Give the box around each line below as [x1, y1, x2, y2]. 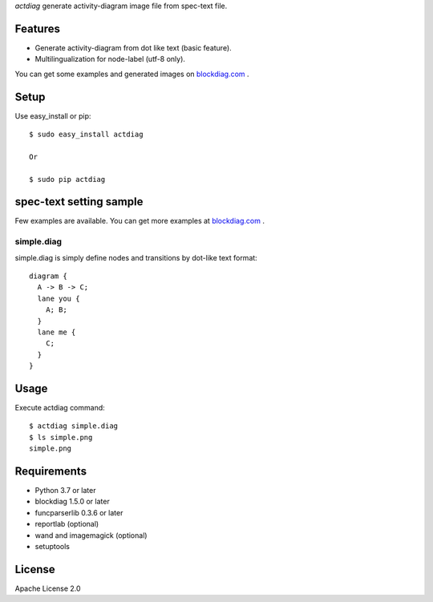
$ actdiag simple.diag [29, 422, 119, 430]
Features [14, 22, 60, 35]
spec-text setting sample [14, 195, 144, 208]
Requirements [14, 465, 87, 478]
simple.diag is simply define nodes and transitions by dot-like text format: [14, 253, 258, 262]
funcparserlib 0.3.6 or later [34, 507, 123, 517]
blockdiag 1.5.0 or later [34, 497, 110, 507]
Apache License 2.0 [14, 584, 81, 593]
